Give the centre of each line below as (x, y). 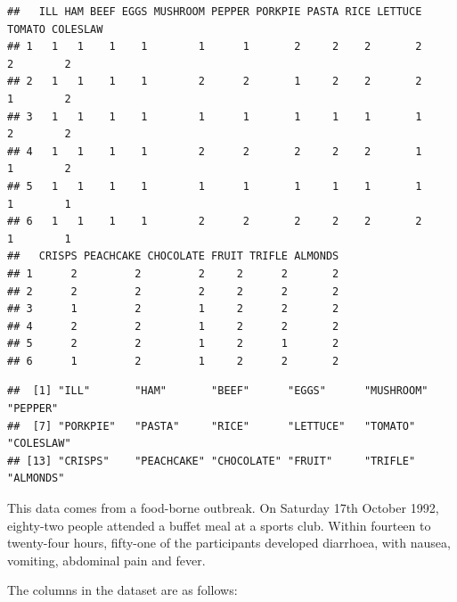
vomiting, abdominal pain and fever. (106, 560)
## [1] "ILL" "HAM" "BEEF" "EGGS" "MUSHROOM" (218, 391)
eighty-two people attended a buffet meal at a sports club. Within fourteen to (219, 525)
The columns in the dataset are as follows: (122, 590)
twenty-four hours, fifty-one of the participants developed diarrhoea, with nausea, (229, 543)
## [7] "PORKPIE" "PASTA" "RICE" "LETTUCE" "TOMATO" (212, 426)
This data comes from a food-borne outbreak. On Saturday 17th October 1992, (223, 508)
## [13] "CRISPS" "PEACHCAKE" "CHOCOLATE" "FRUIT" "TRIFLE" (212, 461)
